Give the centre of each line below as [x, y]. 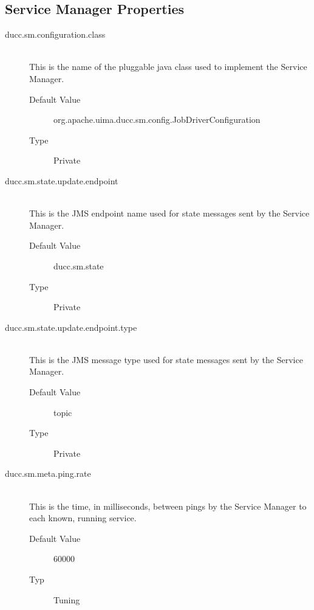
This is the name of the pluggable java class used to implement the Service [168, 67]
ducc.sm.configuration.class [55, 34]
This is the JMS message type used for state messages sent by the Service [166, 359]
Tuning [67, 599]
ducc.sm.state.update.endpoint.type [71, 327]
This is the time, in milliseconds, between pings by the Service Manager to [168, 506]
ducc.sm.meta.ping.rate [48, 473]
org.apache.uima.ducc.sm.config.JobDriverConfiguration [157, 120]
